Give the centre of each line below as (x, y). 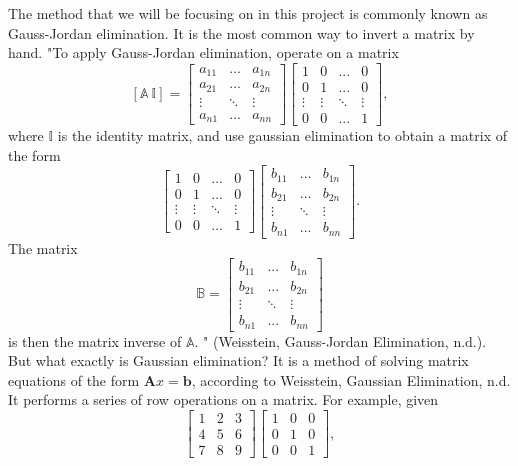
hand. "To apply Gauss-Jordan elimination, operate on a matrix (203, 52)
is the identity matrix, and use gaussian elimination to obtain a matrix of (282, 134)
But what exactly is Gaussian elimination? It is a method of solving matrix (238, 360)
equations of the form (74, 379)
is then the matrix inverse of (95, 340)
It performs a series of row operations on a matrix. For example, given (223, 399)
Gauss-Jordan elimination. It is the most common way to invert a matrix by (241, 32)
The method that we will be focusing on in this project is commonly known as (248, 13)
